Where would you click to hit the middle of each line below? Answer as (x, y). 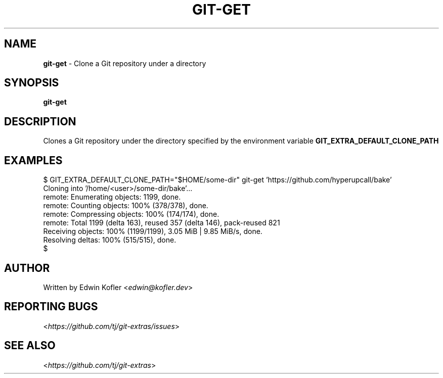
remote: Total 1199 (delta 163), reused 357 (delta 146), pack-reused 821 (162, 223)
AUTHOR (27, 268)
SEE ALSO (30, 346)
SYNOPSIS (32, 83)
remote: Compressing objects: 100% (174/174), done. (131, 214)
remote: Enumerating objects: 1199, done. (112, 197)
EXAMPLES (33, 160)
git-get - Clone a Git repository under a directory (125, 63)
